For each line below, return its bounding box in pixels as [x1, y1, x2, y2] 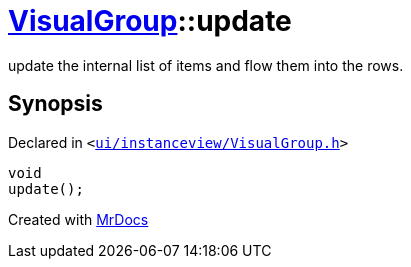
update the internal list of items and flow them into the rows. [8, 56, 404, 74]
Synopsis [8, 91, 103, 117]
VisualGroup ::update [8, 4, 292, 38]
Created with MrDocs [8, 210, 149, 228]
